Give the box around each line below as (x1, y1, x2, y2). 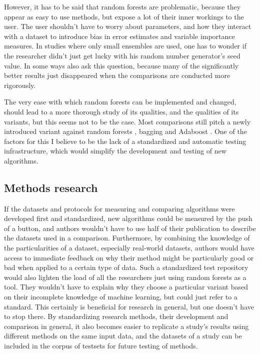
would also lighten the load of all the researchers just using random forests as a (4, 271, 246, 282)
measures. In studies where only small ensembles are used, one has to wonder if (4, 40, 246, 51)
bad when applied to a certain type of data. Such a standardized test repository (4, 262, 248, 272)
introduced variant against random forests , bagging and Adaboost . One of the (4, 126, 247, 136)
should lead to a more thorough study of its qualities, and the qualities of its (4, 106, 239, 116)
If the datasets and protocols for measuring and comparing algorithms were (4, 203, 235, 213)
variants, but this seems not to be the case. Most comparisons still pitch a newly (4, 116, 251, 126)
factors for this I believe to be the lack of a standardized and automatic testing (4, 135, 246, 146)
